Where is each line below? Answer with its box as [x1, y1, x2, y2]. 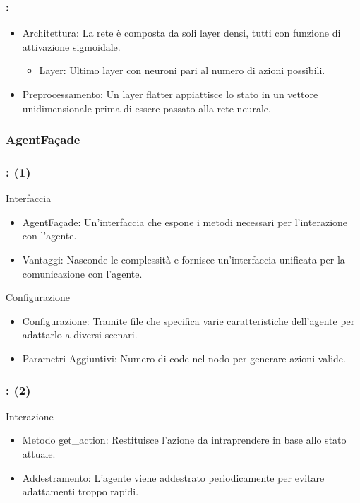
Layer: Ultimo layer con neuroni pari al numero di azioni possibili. [39, 63, 325, 78]
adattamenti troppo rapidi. [22, 484, 139, 499]
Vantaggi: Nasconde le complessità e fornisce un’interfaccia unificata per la [22, 252, 345, 267]
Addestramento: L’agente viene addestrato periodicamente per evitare [22, 470, 325, 485]
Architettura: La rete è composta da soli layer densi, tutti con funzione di [22, 25, 341, 40]
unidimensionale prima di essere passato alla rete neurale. [22, 100, 271, 115]
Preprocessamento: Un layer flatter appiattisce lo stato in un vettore [22, 87, 318, 101]
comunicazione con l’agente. [22, 266, 143, 280]
